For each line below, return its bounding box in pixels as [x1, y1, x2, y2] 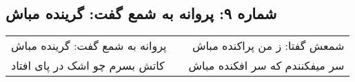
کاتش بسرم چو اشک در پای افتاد [11, 57, 165, 74]
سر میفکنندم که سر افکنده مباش [188, 57, 345, 74]
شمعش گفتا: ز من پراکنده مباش [192, 38, 345, 54]
